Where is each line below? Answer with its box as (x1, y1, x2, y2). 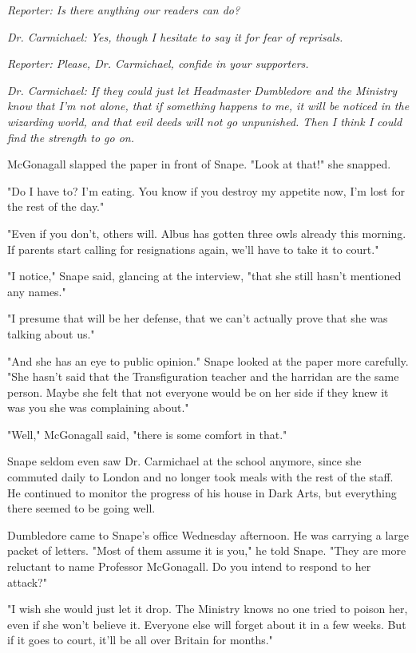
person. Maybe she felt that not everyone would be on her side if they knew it (7, 383, 389, 400)
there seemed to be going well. (7, 500, 156, 516)
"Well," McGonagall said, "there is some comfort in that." (7, 425, 287, 442)
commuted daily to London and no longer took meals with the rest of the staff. (7, 469, 394, 485)
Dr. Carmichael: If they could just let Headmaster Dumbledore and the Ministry (7, 81, 398, 98)
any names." (7, 283, 66, 299)
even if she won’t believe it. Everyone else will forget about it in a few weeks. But (7, 615, 406, 632)
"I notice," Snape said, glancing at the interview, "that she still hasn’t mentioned (7, 267, 402, 284)
